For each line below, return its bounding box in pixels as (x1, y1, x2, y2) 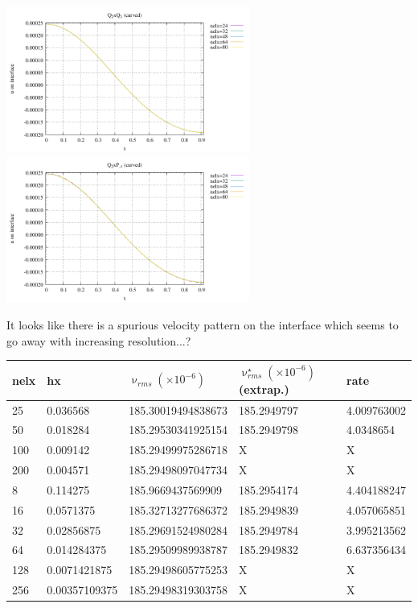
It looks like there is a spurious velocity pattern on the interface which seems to (6, 316, 399, 333)
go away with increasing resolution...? (6, 332, 191, 349)
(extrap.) (239, 380, 289, 397)
